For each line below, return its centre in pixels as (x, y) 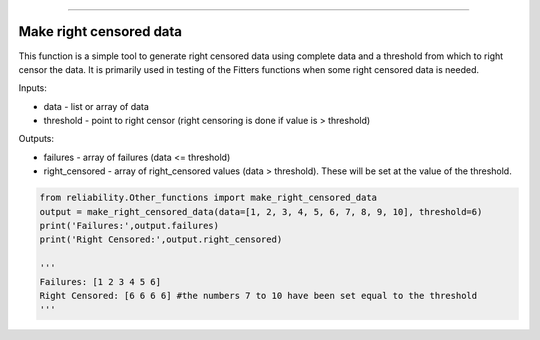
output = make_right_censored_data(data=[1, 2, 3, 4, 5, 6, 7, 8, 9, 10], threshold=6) (261, 211)
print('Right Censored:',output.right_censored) (161, 239)
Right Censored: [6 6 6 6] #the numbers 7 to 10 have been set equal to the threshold (258, 295)
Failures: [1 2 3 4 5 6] (100, 281)
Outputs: (36, 139)
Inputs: (32, 88)
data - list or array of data (96, 106)
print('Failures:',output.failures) (129, 226)
